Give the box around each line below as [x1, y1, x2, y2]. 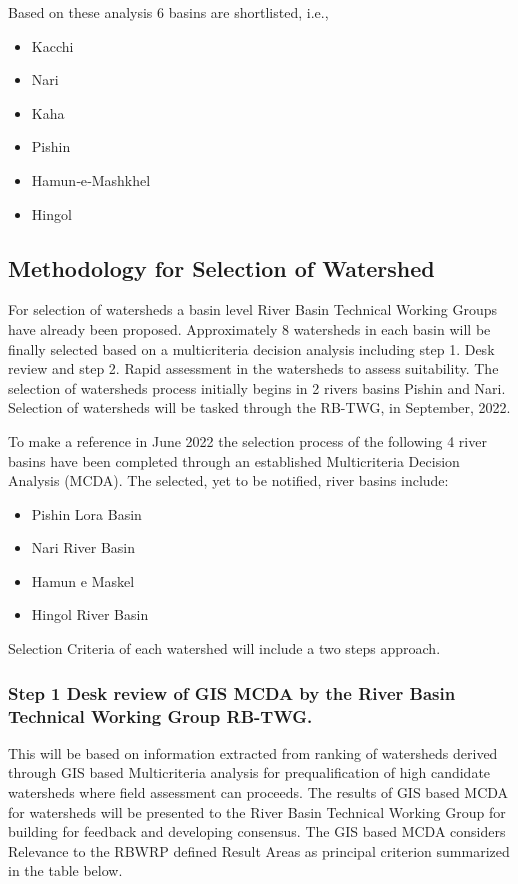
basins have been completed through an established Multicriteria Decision [8, 450, 460, 471]
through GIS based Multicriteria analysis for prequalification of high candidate [8, 762, 491, 783]
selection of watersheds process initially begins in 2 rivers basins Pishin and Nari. [8, 377, 506, 398]
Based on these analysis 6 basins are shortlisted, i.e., [8, 2, 329, 22]
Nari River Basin [31, 537, 136, 558]
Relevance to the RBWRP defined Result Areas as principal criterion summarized [8, 840, 510, 861]
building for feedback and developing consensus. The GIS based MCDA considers [8, 821, 506, 842]
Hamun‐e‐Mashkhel [31, 169, 151, 190]
